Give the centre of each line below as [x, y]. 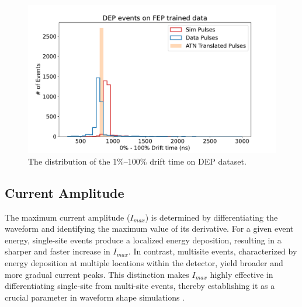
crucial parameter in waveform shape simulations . [95, 297]
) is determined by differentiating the [211, 217]
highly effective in [242, 274]
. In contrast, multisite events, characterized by [213, 251]
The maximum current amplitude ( [67, 217]
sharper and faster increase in [58, 251]
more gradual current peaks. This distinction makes [97, 274]
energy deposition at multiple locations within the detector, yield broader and [144, 263]
